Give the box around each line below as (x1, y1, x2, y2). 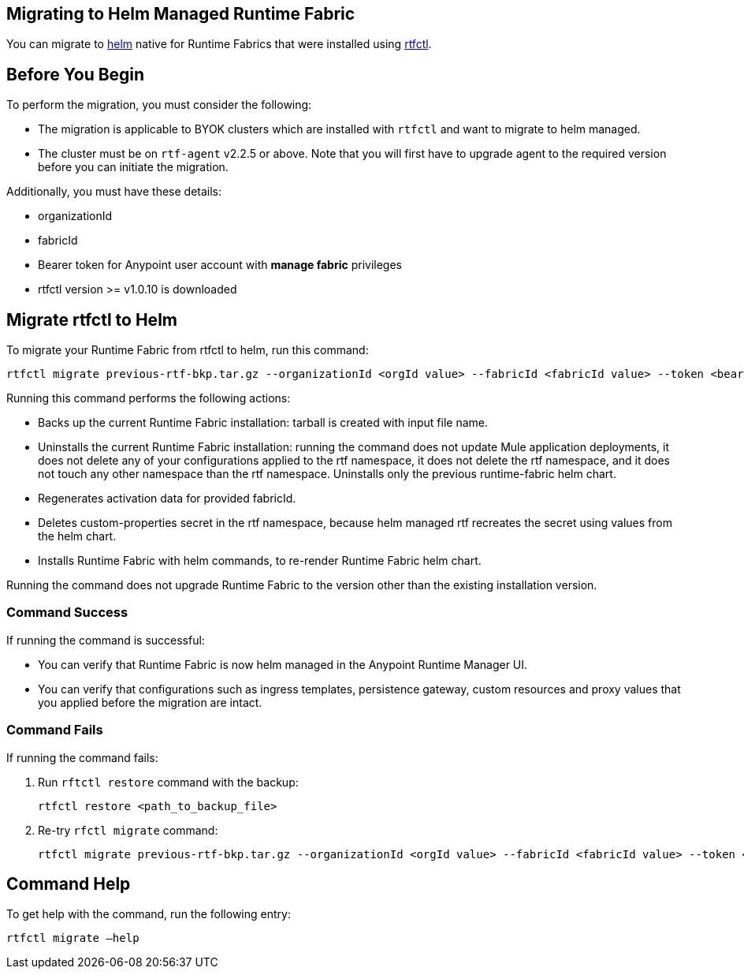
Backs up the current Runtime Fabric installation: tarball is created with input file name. (38, 416, 488, 430)
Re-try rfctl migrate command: (38, 823, 218, 837)
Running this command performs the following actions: (6, 391, 291, 405)
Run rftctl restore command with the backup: (38, 775, 299, 789)
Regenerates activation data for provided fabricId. (38, 491, 296, 506)
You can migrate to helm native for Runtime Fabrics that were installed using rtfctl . (6, 37, 432, 51)
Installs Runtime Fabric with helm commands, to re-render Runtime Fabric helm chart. (38, 554, 482, 568)
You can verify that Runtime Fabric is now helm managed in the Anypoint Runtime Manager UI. (38, 657, 528, 671)
